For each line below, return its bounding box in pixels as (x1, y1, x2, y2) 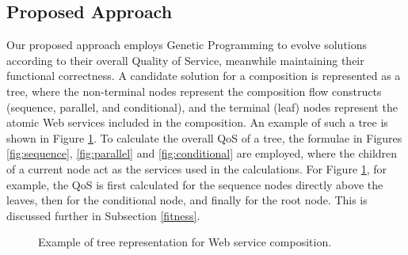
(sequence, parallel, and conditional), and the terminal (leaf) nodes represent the (6, 98, 398, 115)
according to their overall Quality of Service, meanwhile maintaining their (6, 51, 364, 68)
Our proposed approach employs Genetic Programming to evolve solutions (6, 36, 368, 53)
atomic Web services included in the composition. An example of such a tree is (6, 114, 388, 131)
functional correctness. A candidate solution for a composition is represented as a (6, 67, 401, 84)
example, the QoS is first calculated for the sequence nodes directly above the (6, 176, 383, 192)
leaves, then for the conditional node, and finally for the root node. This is (6, 192, 368, 208)
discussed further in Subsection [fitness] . (6, 207, 200, 223)
